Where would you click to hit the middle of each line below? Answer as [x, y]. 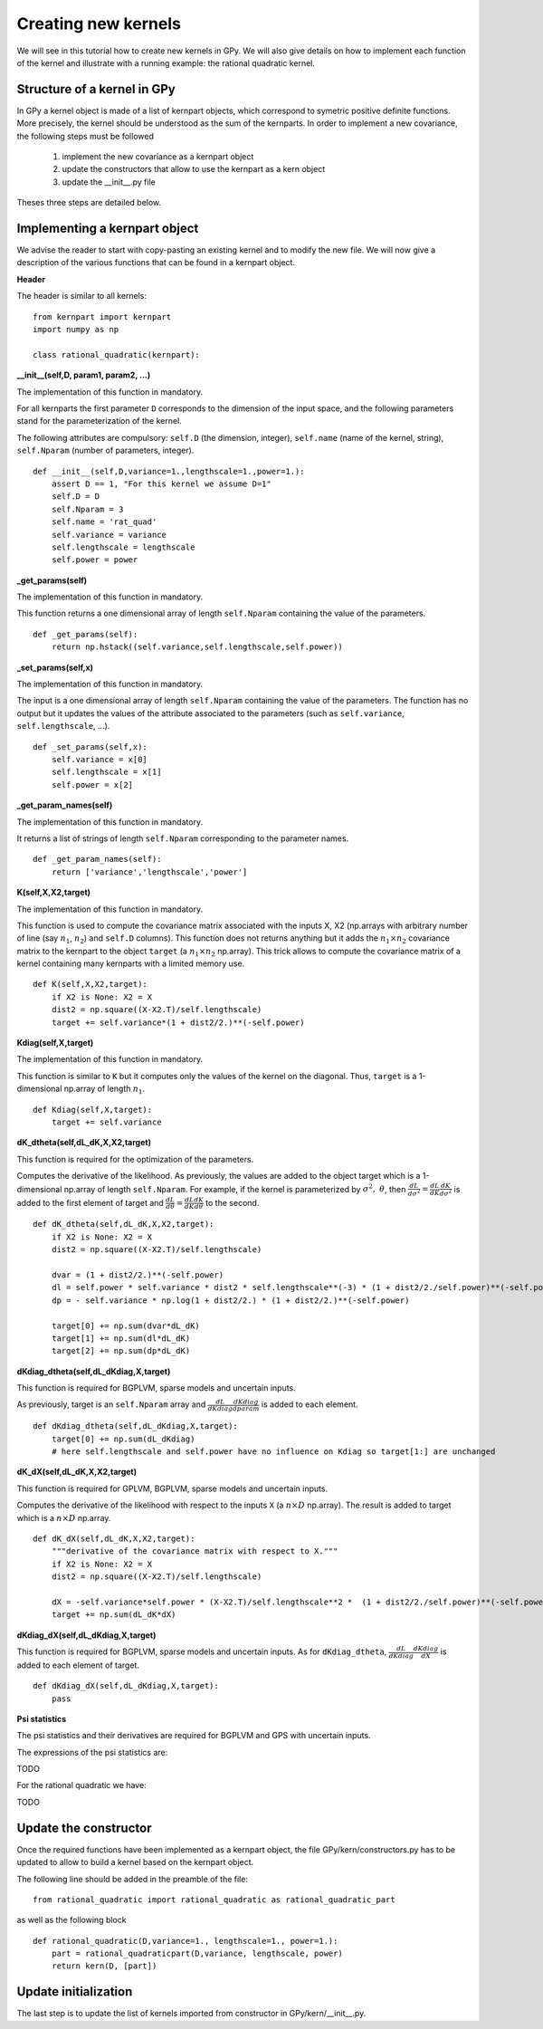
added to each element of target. [78, 1665]
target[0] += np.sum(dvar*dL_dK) [126, 1326]
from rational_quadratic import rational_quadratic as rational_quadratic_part [214, 1900]
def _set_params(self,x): [90, 747]
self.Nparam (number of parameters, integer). [105, 450]
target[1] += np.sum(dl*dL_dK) [121, 1338]
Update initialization [75, 1992]
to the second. [232, 1202]
